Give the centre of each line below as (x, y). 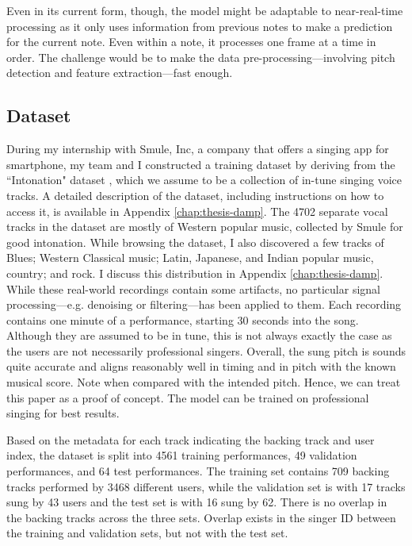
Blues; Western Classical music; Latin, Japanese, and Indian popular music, (190, 258)
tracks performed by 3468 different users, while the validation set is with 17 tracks (206, 486)
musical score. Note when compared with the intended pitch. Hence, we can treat (204, 382)
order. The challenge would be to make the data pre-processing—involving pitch (201, 57)
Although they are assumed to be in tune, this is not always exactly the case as (199, 335)
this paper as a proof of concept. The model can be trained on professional (188, 397)
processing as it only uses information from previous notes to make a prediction (200, 26)
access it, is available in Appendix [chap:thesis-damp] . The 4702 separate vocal (197, 211)
